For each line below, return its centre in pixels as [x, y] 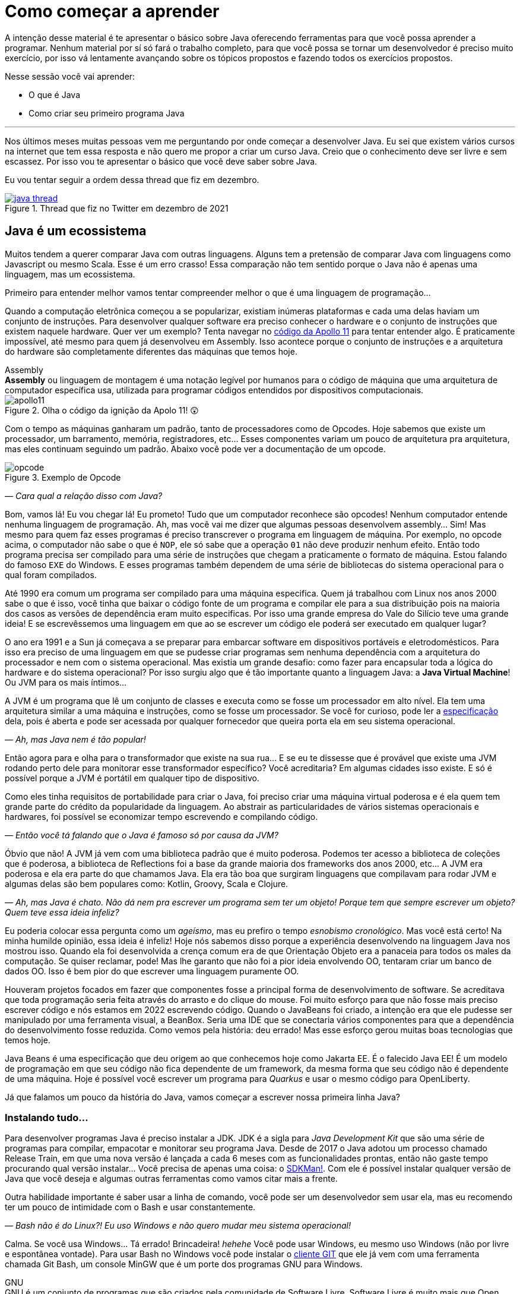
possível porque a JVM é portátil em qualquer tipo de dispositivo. [132, 778]
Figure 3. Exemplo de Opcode [63, 477]
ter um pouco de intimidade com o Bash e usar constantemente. [130, 1207]
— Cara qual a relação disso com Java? [84, 495]
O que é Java [55, 94]
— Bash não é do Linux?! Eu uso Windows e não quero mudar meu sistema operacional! [178, 1226]
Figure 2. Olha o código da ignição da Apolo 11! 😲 [102, 410]
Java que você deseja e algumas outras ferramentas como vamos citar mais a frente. [171, 1179]
